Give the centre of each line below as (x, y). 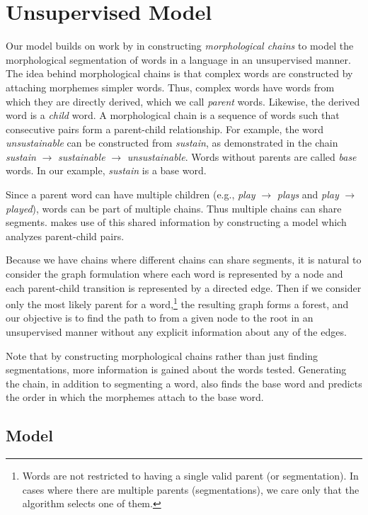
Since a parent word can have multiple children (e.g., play (131, 194)
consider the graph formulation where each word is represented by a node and (174, 274)
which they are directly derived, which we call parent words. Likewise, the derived (183, 101)
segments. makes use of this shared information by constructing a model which (176, 222)
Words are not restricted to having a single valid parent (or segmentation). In (190, 476)
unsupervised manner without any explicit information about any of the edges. (176, 332)
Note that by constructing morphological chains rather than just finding (162, 355)
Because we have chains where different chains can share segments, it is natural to (184, 260)
